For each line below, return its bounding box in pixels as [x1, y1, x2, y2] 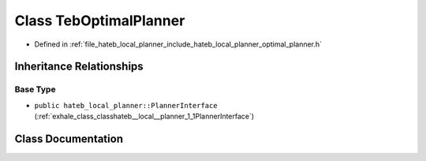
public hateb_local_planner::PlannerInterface [34, 101, 218, 110]
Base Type [14, 84, 56, 95]
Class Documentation [14, 132, 124, 145]
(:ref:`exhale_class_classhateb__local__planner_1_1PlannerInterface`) [34, 111, 255, 122]
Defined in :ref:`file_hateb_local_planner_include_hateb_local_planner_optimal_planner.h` [34, 39, 323, 49]
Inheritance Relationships [14, 60, 144, 73]
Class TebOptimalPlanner [14, 12, 185, 29]
